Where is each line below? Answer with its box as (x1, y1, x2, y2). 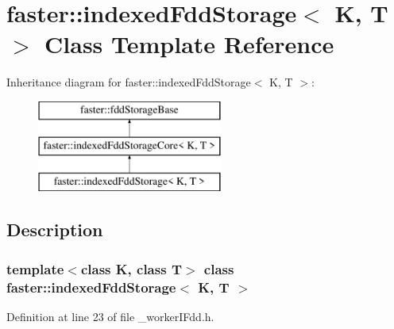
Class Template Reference (44, 28, 334, 60)
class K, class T (80, 258, 182, 278)
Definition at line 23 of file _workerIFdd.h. (6, 308, 214, 324)
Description (6, 217, 103, 242)
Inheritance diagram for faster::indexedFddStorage (6, 74, 251, 90)
